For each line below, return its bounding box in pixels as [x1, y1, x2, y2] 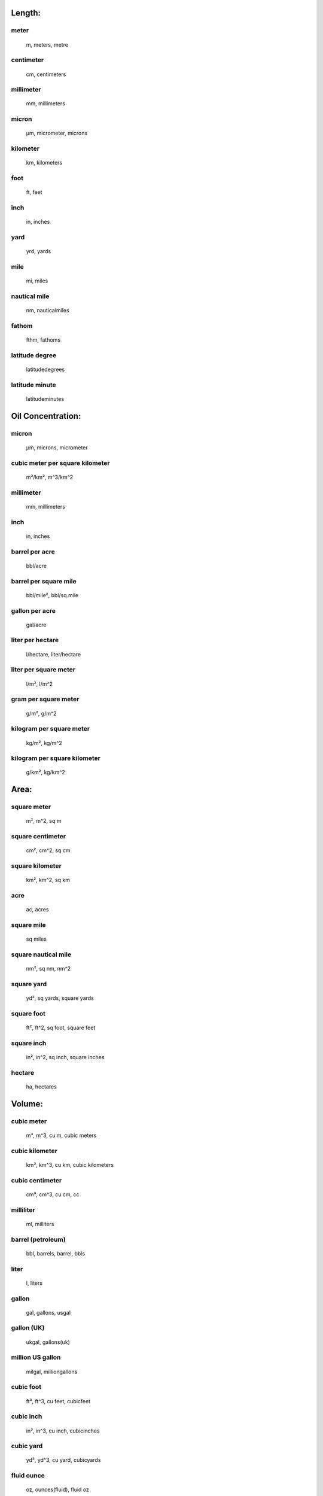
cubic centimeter [11, 1176, 62, 1184]
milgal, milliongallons [26, 1368, 78, 1375]
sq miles [26, 935, 47, 942]
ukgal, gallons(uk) [26, 1338, 70, 1346]
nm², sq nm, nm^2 [26, 965, 71, 972]
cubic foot [11, 1383, 42, 1391]
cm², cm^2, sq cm [26, 847, 71, 854]
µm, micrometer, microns [26, 129, 88, 137]
